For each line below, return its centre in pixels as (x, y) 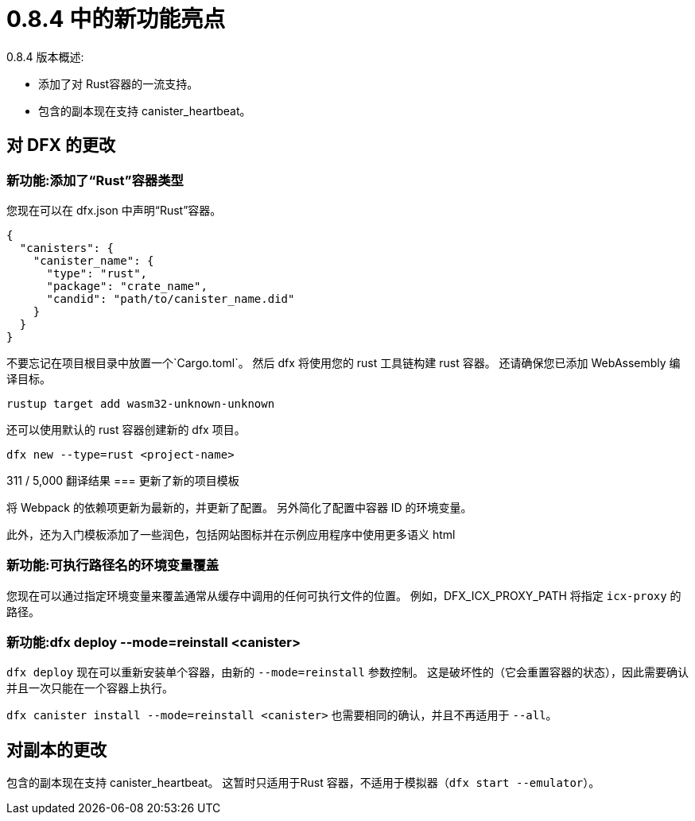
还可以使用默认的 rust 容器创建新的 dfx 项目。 (126, 429)
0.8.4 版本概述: (45, 56)
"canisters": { (66, 248)
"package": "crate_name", (127, 286)
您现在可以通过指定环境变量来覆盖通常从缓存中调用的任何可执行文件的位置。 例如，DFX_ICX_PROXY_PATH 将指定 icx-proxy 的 (344, 595)
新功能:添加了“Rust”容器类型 (95, 180)
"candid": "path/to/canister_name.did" (171, 298)
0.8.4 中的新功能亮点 (116, 19)
